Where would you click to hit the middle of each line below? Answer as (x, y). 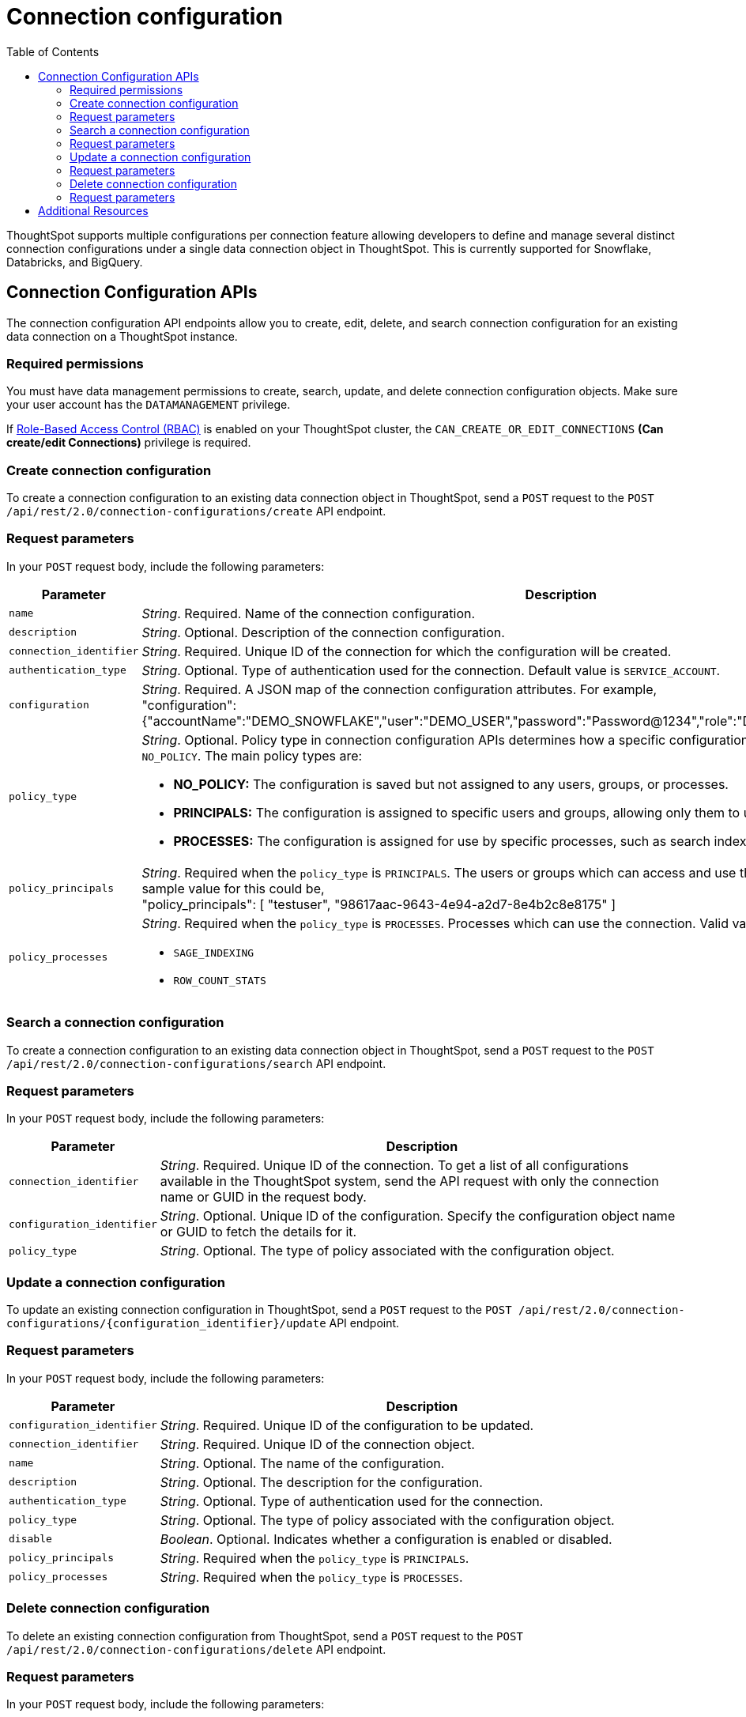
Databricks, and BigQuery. (75, 262)
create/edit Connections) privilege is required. (129, 443)
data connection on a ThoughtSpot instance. (122, 336)
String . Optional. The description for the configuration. (321, 1482)
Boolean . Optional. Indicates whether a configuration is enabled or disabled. (386, 1539)
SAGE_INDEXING (214, 953)
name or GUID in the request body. (263, 1197)
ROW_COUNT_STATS (220, 980)
